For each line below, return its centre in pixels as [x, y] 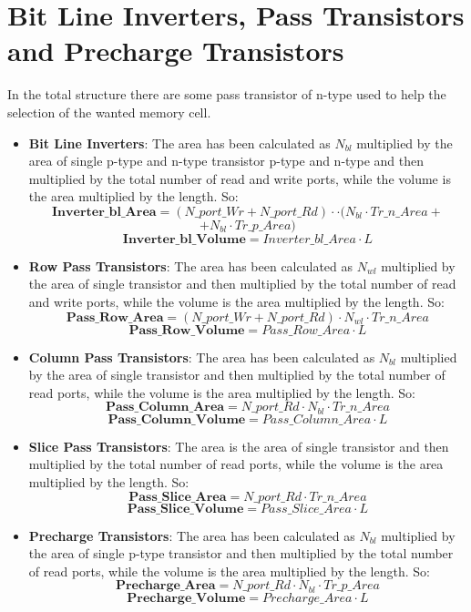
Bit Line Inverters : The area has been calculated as [179, 143]
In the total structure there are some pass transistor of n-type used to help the [227, 94]
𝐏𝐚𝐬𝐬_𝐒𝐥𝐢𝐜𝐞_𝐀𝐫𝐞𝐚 [178, 497]
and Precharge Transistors [176, 51]
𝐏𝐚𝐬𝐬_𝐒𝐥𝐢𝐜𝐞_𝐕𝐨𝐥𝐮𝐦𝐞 [185, 509]
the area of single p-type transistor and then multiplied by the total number [241, 553]
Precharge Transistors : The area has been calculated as [192, 535]
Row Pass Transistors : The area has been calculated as [191, 265]
